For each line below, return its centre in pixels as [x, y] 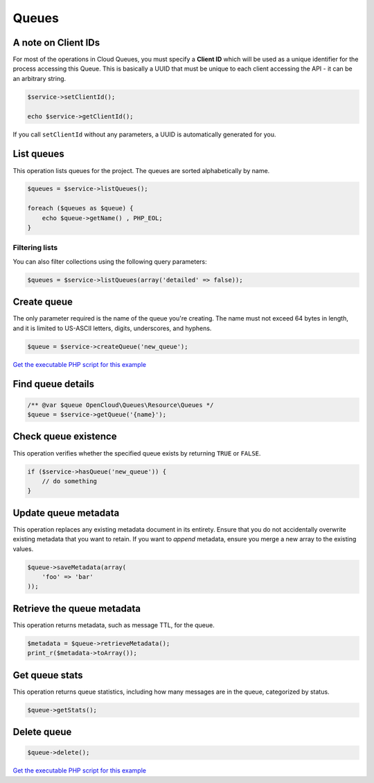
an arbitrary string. [39, 78]
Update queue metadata [66, 513]
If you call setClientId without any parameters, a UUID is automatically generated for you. [144, 134]
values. [23, 549]
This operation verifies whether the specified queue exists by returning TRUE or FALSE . [137, 453]
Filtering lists [35, 248]
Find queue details [54, 384]
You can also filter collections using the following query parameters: [110, 261]
